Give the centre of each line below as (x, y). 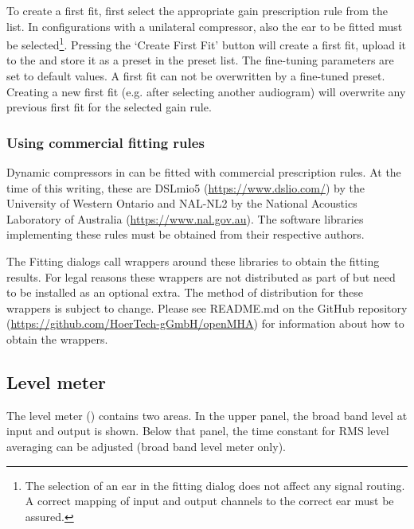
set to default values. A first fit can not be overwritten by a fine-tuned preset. (196, 76)
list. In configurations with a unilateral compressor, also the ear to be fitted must (205, 26)
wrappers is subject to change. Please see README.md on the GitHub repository (207, 307)
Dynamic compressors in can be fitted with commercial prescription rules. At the (204, 172)
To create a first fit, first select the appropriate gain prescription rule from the (197, 10)
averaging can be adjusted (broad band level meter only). (146, 446)
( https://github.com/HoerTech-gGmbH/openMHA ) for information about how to (205, 323)
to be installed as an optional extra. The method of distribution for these (185, 292)
